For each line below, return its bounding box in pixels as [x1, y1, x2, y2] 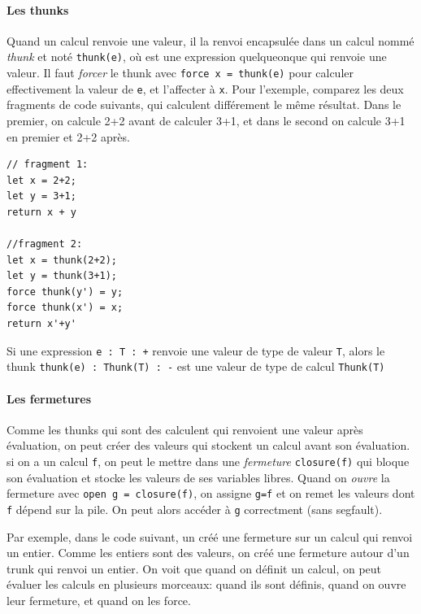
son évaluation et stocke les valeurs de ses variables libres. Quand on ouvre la [7, 468, 390, 486]
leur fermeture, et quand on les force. [7, 591, 191, 608]
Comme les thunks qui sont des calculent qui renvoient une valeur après [7, 420, 363, 438]
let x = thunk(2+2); [7, 254, 118, 266]
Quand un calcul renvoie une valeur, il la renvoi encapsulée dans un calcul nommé [7, 32, 414, 49]
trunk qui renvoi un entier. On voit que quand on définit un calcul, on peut [7, 560, 382, 577]
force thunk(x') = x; [7, 302, 124, 314]
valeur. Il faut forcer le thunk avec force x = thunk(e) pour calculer [7, 64, 354, 81]
